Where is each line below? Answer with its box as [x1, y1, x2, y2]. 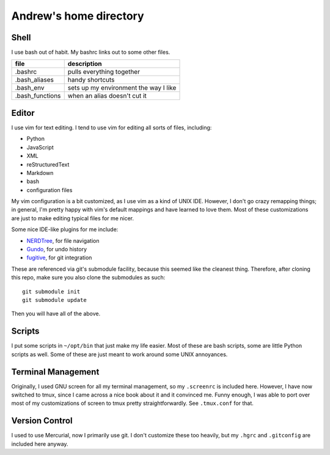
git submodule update [22, 296, 87, 303]
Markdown [26, 169, 54, 176]
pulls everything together [67, 68, 141, 76]
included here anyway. [11, 440, 68, 448]
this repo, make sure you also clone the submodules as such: [11, 274, 166, 281]
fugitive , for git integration [26, 254, 92, 262]
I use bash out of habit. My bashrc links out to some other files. [11, 49, 170, 56]
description [67, 60, 102, 68]
